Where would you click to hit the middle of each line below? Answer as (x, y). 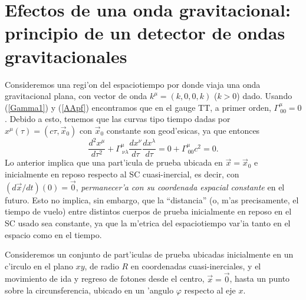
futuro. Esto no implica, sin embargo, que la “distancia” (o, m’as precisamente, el (152, 200)
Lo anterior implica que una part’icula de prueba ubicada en (114, 162)
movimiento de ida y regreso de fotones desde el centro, (105, 278)
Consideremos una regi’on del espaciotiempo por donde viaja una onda (133, 84)
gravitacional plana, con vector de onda (76, 96)
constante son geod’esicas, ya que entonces (183, 130)
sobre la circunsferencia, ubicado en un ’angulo (89, 290)
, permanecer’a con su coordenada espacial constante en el (180, 187)
